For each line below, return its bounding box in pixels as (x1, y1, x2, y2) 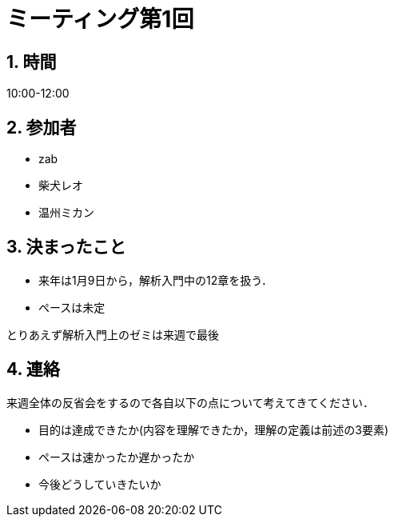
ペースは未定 (38, 300, 105, 314)
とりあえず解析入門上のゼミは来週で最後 (6, 327, 219, 341)
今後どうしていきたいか (38, 477, 161, 491)
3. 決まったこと (6, 237, 126, 258)
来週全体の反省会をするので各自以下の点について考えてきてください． (6, 395, 375, 409)
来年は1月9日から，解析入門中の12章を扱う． (38, 273, 273, 287)
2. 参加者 (6, 117, 77, 138)
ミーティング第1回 (6, 6, 194, 33)
